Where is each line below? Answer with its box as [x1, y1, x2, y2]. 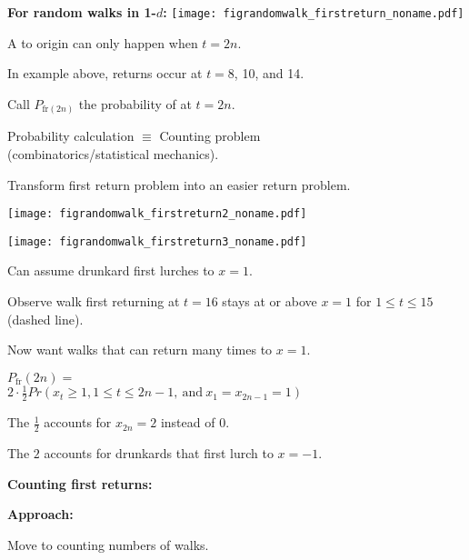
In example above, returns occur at [7, 64, 203, 83]
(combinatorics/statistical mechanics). [7, 144, 219, 163]
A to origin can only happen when [7, 33, 198, 52]
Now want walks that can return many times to [7, 340, 273, 359]
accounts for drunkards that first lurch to [44, 444, 274, 462]
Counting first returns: [7, 474, 153, 493]
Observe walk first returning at [7, 292, 180, 311]
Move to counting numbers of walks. [7, 535, 209, 554]
